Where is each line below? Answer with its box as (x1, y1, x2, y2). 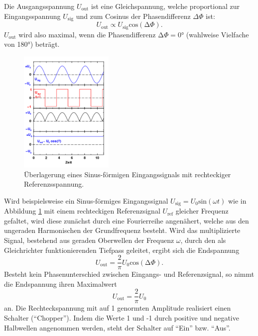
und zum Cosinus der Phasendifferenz (76, 10, 191, 21)
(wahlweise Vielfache (186, 29, 249, 39)
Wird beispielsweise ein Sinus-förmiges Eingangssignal (4, 195, 168, 206)
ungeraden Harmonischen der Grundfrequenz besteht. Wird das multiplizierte (4, 225, 241, 235)
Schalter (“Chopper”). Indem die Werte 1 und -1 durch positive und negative (4, 313, 239, 323)
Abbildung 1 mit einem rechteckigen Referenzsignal (4, 206, 160, 216)
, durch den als (180, 234, 226, 245)
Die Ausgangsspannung (4, 1, 75, 11)
